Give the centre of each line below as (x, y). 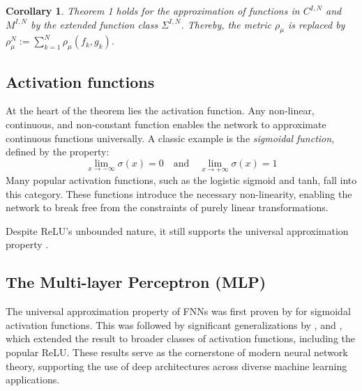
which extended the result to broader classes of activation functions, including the (181, 338)
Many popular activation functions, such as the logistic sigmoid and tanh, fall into (181, 179)
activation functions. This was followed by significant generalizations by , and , (174, 324)
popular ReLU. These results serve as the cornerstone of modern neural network (177, 352)
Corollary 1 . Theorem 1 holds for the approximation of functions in (153, 10)
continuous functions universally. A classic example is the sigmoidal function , (170, 138)
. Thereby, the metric (226, 24)
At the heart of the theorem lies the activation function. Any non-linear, (160, 110)
